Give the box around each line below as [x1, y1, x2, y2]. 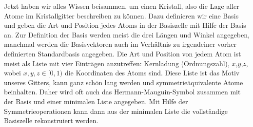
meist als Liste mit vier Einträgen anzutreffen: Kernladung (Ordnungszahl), [4, 58, 230, 68]
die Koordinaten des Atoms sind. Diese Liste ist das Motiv [64, 68, 240, 78]
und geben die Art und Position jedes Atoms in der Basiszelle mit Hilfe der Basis [4, 20, 246, 30]
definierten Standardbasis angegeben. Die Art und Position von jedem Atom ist [4, 48, 241, 58]
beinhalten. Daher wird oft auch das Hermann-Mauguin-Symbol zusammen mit [4, 87, 241, 97]
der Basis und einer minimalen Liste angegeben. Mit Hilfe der [4, 96, 188, 106]
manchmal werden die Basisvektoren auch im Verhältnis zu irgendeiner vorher [4, 39, 237, 49]
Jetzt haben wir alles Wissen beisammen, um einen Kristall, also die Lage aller [4, 1, 239, 11]
